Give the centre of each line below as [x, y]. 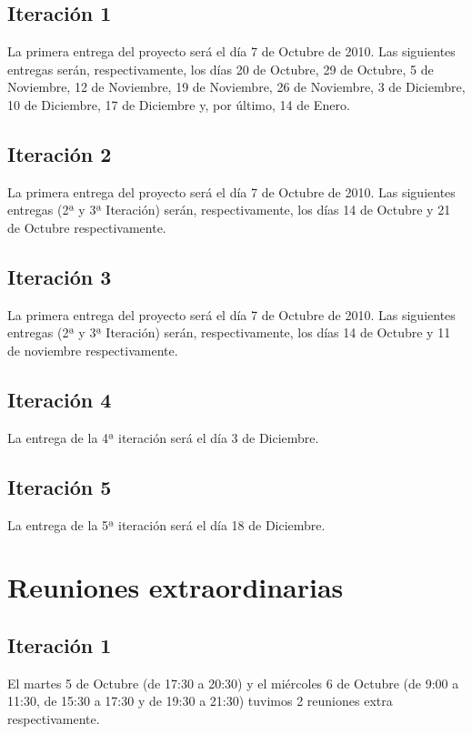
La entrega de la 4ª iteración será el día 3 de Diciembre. [163, 437]
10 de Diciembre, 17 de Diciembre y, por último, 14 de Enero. [179, 104]
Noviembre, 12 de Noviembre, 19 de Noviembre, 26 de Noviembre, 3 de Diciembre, [236, 87]
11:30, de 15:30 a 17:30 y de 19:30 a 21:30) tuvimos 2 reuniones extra [200, 701]
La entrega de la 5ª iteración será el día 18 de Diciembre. [166, 524]
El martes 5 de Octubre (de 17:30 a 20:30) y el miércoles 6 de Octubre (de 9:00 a [233, 683]
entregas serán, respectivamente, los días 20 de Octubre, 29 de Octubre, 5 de [221, 69]
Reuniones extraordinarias [176, 587]
